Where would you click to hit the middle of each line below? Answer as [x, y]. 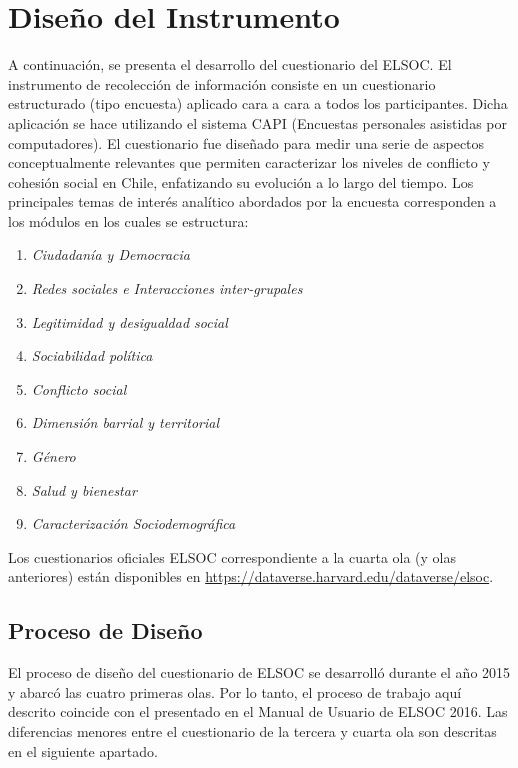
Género [53, 456]
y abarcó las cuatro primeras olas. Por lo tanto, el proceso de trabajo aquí [235, 691]
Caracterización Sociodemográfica [133, 523]
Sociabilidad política [92, 355]
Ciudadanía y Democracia [110, 254]
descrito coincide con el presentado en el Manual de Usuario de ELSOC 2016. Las [258, 711]
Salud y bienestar [84, 489]
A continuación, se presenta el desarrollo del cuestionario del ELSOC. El [230, 64]
